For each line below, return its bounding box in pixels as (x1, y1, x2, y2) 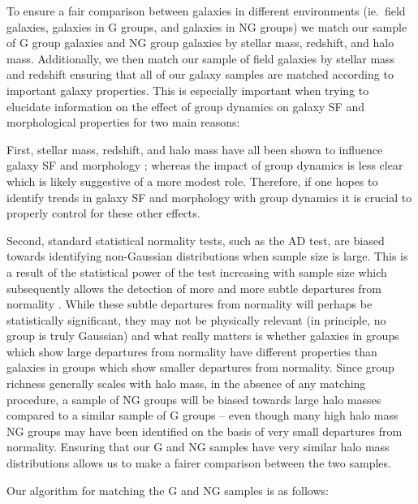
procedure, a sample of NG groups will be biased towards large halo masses (6, 390, 381, 407)
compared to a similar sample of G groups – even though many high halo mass (6, 407, 399, 424)
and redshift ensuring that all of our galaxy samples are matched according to (6, 66, 394, 83)
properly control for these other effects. (6, 205, 200, 222)
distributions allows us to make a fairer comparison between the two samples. (6, 454, 391, 472)
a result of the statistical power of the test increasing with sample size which (6, 263, 387, 280)
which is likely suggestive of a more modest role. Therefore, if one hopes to (6, 172, 378, 189)
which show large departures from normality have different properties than (6, 342, 377, 360)
